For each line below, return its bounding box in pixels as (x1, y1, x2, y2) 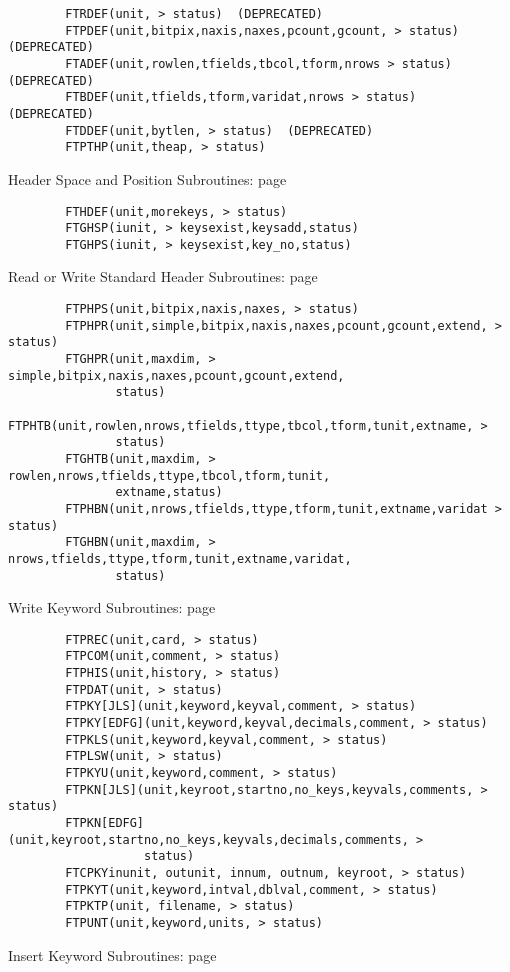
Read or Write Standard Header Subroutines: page (8, 266, 318, 287)
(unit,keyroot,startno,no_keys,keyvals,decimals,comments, (8, 832, 409, 847)
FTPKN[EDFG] (65, 816, 145, 831)
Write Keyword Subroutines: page (8, 597, 216, 618)
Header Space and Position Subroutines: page (8, 168, 287, 189)
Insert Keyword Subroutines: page (8, 944, 217, 965)
